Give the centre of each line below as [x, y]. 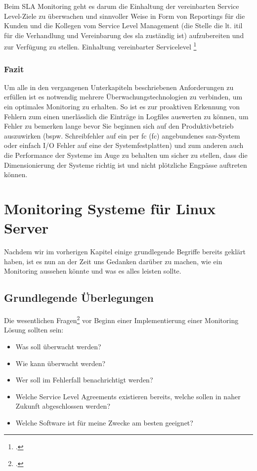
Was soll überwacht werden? [58, 346]
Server [26, 228]
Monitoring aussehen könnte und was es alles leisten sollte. [93, 271]
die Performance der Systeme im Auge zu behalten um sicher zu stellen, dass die [126, 155]
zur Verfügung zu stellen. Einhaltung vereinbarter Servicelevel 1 [100, 46]
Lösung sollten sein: [34, 330]
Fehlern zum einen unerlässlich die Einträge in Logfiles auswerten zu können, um [126, 116]
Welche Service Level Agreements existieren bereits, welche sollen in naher [128, 396]
